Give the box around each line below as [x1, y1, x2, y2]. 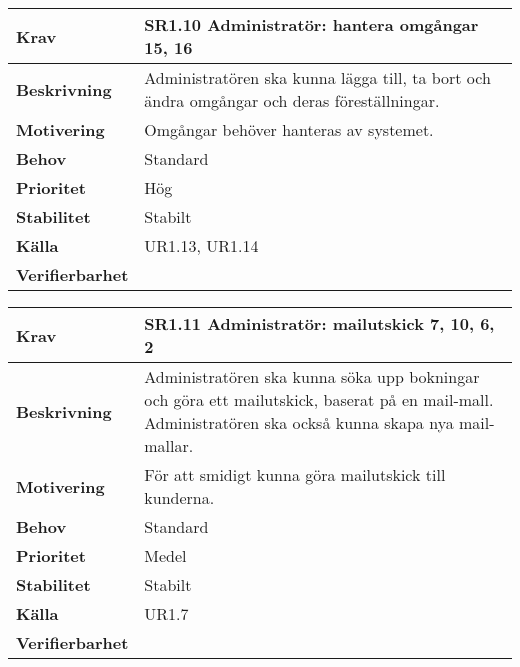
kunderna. [144, 486, 215, 509]
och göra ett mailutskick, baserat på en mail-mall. [144, 388, 494, 411]
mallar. [144, 434, 194, 457]
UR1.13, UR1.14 [144, 234, 259, 257]
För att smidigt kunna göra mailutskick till [144, 463, 446, 486]
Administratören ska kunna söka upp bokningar [144, 365, 480, 388]
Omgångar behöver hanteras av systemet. [144, 118, 434, 141]
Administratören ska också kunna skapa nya [144, 411, 454, 434]
